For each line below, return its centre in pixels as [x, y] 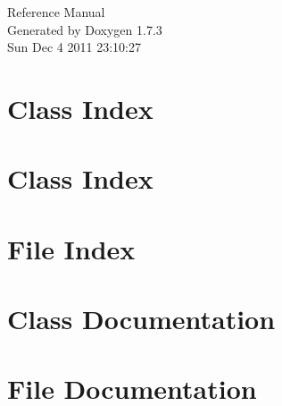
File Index [71, 248]
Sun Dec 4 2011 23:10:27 [74, 47]
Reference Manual [56, 12]
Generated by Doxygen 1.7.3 [85, 29]
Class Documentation [141, 319]
